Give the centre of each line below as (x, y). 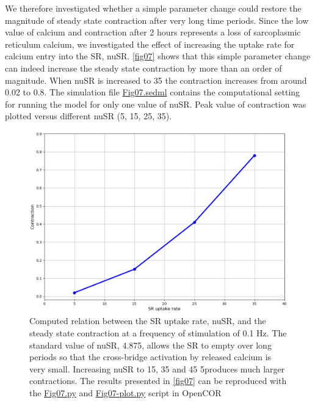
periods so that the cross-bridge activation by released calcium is (150, 357)
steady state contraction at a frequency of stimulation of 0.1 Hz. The (158, 332)
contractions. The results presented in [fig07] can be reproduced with (158, 381)
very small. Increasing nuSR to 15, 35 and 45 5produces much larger (157, 368)
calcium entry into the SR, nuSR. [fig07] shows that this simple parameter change (158, 56)
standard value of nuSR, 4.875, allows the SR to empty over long (150, 345)
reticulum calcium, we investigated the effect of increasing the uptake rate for (150, 44)
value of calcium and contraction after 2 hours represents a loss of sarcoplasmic (153, 32)
